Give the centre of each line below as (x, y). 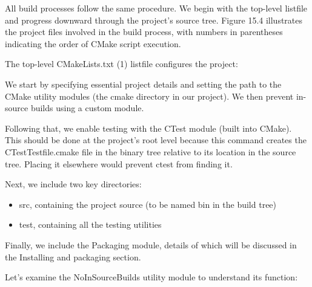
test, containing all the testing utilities (90, 224)
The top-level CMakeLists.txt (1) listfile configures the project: (121, 64)
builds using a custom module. (87, 108)
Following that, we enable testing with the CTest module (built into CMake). (148, 128)
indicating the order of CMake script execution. (93, 43)
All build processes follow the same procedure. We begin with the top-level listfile (156, 8)
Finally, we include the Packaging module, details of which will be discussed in (151, 244)
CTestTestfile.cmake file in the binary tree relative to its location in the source (151, 151)
